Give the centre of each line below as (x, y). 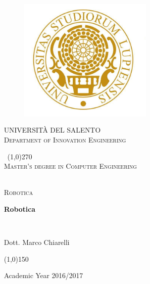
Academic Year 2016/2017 (44, 275)
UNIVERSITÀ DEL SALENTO (52, 130)
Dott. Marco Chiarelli (37, 242)
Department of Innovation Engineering (65, 139)
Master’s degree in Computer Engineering (71, 166)
